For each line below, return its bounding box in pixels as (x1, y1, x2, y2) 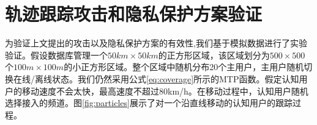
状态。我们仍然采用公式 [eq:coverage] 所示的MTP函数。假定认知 (51, 72, 299, 85)
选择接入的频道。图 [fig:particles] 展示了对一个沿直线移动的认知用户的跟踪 (5, 96, 293, 109)
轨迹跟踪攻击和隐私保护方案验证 (5, 1, 263, 26)
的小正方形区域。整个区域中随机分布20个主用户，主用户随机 (64, 60, 304, 73)
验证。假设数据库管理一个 (5, 48, 108, 61)
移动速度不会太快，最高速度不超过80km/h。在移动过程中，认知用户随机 (21, 84, 308, 97)
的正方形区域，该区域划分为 (158, 48, 270, 61)
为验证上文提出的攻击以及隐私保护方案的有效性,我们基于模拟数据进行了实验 (5, 37, 307, 49)
